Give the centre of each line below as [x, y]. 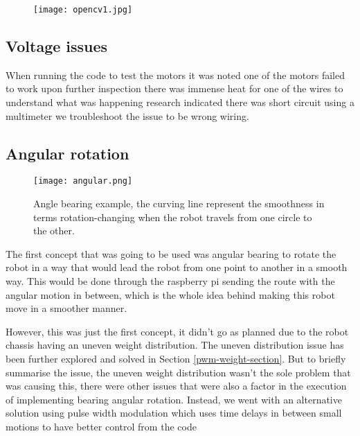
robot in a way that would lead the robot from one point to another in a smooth [177, 267]
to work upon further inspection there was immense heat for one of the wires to [174, 88]
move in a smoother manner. [66, 308]
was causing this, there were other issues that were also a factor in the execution [176, 386]
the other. [54, 230]
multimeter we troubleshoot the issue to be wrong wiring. [127, 115]
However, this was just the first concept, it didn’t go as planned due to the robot [177, 331]
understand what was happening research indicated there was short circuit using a [180, 102]
